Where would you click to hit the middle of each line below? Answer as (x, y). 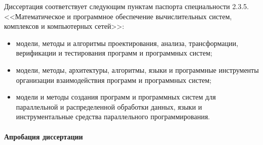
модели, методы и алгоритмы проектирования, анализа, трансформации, (127, 43)
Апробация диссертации (43, 136)
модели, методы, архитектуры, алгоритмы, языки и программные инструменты (137, 69)
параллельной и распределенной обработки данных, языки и (109, 106)
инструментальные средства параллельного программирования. (113, 116)
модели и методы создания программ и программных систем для (116, 97)
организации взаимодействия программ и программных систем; (114, 80)
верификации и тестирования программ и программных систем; (114, 53)
